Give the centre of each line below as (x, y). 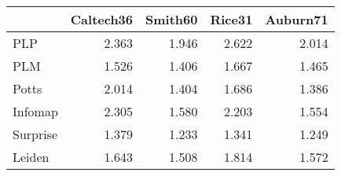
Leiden (31, 157)
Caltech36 (102, 19)
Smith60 (172, 19)
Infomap (35, 111)
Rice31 (231, 19)
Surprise (35, 134)
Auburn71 (297, 19)
